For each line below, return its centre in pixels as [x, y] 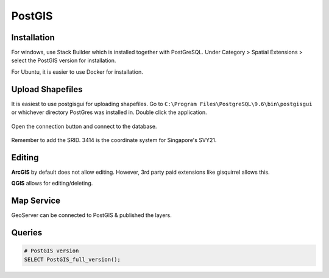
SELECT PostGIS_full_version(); [73, 259]
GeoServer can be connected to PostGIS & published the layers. [91, 215]
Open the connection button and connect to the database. [84, 126]
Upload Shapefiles [47, 89]
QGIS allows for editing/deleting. [52, 184]
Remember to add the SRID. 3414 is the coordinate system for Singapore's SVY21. [114, 140]
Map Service [36, 201]
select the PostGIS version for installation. [64, 60]
